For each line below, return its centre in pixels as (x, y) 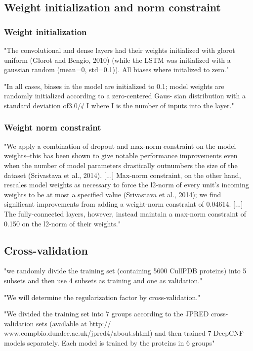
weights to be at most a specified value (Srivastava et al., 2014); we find (113, 194)
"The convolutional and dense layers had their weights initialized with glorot (120, 50)
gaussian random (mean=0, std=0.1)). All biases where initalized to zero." (116, 69)
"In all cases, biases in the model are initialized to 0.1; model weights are (114, 86)
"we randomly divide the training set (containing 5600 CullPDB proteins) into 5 (125, 271)
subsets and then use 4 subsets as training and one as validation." (103, 280)
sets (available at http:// (73, 323)
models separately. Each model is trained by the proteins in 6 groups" (109, 342)
